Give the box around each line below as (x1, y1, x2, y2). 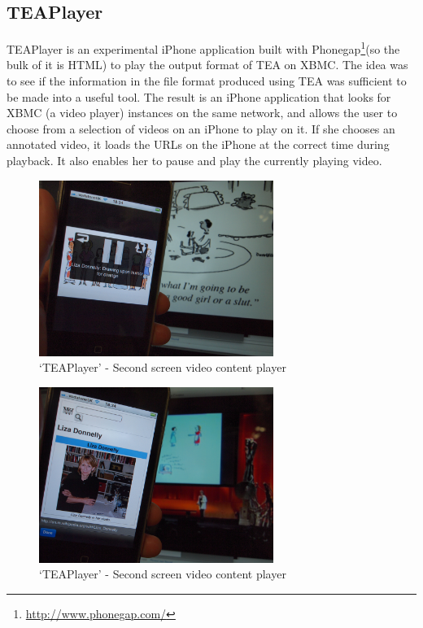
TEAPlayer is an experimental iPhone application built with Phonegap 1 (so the (7, 38, 400, 57)
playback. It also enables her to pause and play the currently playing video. (7, 152, 382, 169)
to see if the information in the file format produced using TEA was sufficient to (7, 72, 407, 89)
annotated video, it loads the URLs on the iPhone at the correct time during (7, 136, 390, 153)
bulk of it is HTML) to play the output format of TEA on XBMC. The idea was (7, 56, 408, 73)
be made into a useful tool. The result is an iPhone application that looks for (7, 88, 391, 105)
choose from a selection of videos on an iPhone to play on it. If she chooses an (7, 120, 395, 137)
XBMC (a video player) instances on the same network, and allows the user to (7, 104, 398, 121)
